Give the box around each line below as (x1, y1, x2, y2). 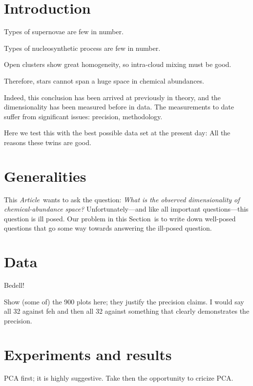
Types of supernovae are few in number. (4, 26, 124, 37)
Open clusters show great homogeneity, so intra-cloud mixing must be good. (4, 59, 232, 69)
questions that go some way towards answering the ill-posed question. (4, 223, 212, 233)
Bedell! (4, 280, 24, 290)
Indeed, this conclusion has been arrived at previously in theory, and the (4, 92, 221, 102)
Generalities (4, 166, 86, 186)
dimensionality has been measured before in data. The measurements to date (4, 102, 234, 112)
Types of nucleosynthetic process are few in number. (4, 43, 161, 53)
